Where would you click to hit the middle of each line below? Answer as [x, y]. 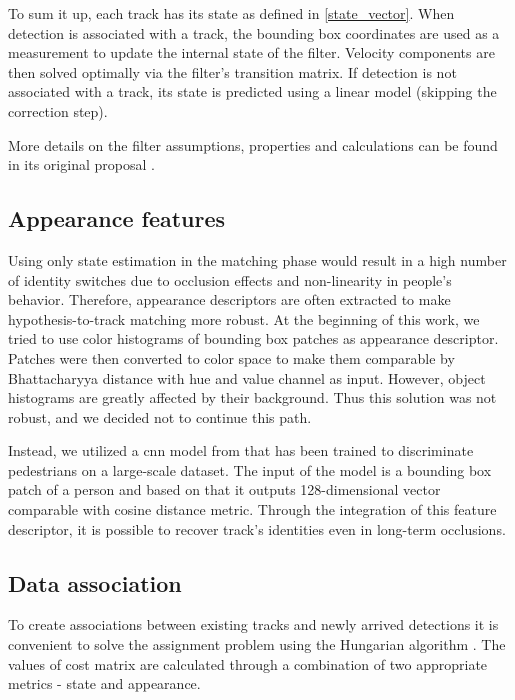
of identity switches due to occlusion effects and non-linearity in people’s [230, 279]
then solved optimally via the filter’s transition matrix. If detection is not [232, 71]
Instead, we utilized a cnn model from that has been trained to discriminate [241, 450]
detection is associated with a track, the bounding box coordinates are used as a [254, 32]
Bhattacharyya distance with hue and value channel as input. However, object [247, 377]
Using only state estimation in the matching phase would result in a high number [257, 259]
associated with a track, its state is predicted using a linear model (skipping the [252, 91]
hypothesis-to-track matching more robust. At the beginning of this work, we [244, 318]
